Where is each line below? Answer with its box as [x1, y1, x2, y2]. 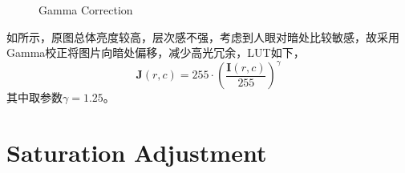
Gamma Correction [38, 2, 133, 18]
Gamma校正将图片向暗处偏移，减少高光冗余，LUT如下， [6, 44, 305, 61]
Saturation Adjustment [6, 136, 267, 169]
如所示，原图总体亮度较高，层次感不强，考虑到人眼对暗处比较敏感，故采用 [6, 28, 399, 45]
